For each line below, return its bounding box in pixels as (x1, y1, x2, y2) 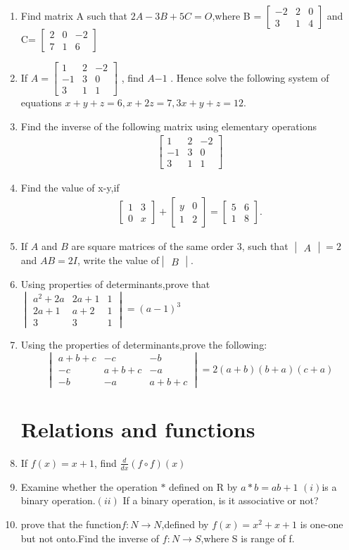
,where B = (212, 8, 262, 23)
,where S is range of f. (201, 530, 295, 545)
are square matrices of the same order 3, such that (71, 239, 288, 254)
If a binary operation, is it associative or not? (122, 493, 319, 508)
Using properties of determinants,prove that (20, 277, 210, 292)
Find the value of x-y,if (20, 180, 120, 195)
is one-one (300, 516, 343, 531)
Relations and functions (20, 415, 255, 444)
